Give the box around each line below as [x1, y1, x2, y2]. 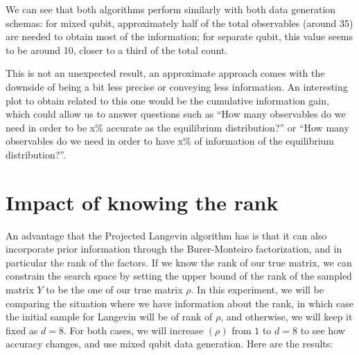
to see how [300, 322, 345, 337]
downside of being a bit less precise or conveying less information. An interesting [6, 79, 348, 93]
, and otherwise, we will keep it [220, 309, 353, 324]
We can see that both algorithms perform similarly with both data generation [6, 2, 336, 16]
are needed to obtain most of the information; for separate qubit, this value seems [6, 29, 353, 44]
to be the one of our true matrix [46, 282, 183, 297]
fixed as [6, 322, 38, 337]
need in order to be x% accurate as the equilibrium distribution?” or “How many [6, 120, 349, 134]
